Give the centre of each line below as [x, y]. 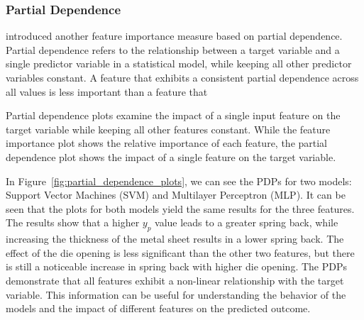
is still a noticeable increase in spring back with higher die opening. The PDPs [176, 266]
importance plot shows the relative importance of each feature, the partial [167, 143]
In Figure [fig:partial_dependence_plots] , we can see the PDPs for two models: [179, 181]
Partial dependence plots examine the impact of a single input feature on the [173, 115]
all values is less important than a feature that [107, 91]
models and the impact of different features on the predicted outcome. [158, 308]
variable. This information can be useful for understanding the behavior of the [176, 294]
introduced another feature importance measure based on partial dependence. [174, 36]
